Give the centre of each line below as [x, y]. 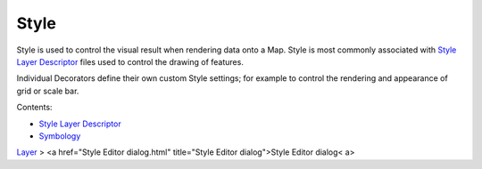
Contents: [34, 108]
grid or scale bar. [48, 91]
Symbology [60, 136]
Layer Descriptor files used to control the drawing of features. [130, 61]
